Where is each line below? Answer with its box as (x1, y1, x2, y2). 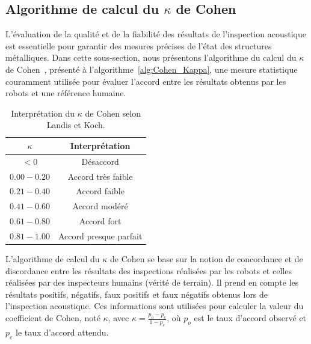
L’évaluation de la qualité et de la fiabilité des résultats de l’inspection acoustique (5, 28, 306, 40)
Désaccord (81, 155, 119, 167)
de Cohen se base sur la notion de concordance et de (109, 253, 303, 265)
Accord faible (76, 185, 125, 197)
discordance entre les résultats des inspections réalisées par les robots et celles (5, 264, 292, 277)
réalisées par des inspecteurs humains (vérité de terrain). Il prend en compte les (5, 276, 299, 289)
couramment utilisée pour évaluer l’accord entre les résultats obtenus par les (5, 75, 286, 87)
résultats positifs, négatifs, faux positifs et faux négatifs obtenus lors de (5, 287, 268, 300)
